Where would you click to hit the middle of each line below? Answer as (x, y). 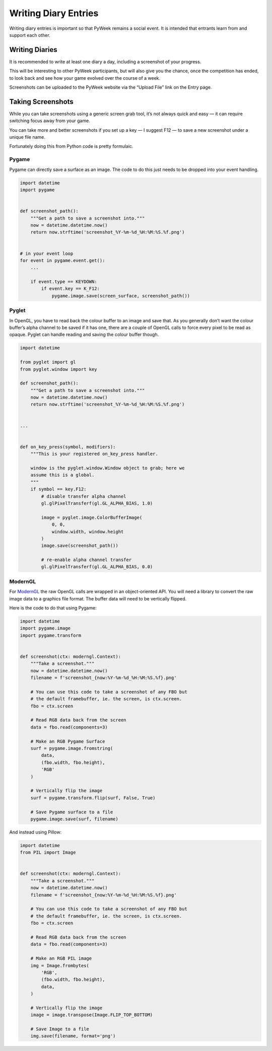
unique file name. (27, 137)
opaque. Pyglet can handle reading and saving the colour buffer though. (84, 335)
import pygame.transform (51, 635)
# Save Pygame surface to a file (72, 812)
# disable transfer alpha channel (84, 496)
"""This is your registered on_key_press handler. (94, 454)
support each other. (30, 35)
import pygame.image (45, 628)
